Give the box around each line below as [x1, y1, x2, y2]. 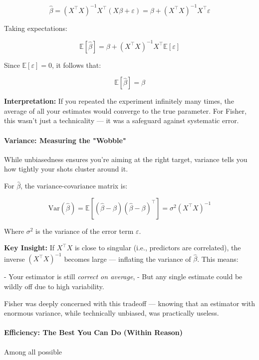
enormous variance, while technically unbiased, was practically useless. [4, 308, 219, 318]
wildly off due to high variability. [4, 281, 104, 292]
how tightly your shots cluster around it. [4, 164, 128, 174]
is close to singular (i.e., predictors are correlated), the [74, 242, 241, 253]
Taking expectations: [4, 22, 67, 33]
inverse [4, 253, 25, 264]
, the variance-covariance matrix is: [20, 180, 128, 191]
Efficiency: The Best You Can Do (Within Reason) [4, 327, 183, 338]
